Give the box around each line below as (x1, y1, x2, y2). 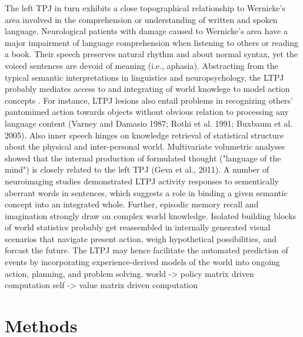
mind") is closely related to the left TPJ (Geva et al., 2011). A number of (5, 163, 269, 176)
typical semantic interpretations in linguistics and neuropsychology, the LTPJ (5, 71, 284, 83)
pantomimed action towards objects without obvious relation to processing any (5, 105, 289, 118)
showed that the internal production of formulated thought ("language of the (5, 151, 281, 164)
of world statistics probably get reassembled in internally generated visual (5, 221, 271, 233)
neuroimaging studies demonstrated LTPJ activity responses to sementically (5, 174, 279, 187)
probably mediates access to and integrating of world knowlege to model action (5, 82, 290, 95)
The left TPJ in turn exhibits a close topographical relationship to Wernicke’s (5, 2, 285, 14)
